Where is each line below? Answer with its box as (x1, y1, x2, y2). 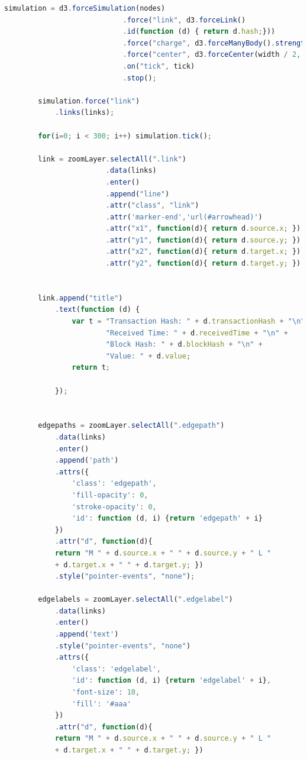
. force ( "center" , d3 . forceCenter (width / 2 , (122, 50, 301, 59)
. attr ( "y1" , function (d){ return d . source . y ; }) (105, 235, 301, 244)
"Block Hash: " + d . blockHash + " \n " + (105, 340, 263, 349)
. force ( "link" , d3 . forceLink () (122, 15, 246, 24)
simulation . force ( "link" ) (38, 96, 140, 105)
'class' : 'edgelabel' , (72, 664, 161, 673)
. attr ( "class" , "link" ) (105, 201, 199, 210)
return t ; (72, 363, 110, 372)
